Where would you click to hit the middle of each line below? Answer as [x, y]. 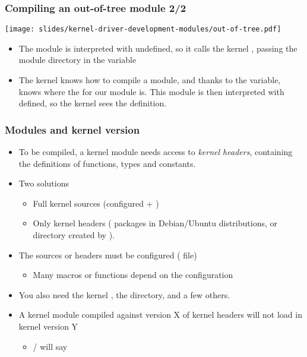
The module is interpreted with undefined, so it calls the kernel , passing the [158, 48]
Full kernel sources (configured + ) [96, 203]
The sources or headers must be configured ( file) [108, 255]
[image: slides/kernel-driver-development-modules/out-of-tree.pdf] [143, 29]
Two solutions [44, 183]
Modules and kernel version [72, 129]
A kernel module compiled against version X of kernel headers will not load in [160, 315]
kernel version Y [48, 326]
